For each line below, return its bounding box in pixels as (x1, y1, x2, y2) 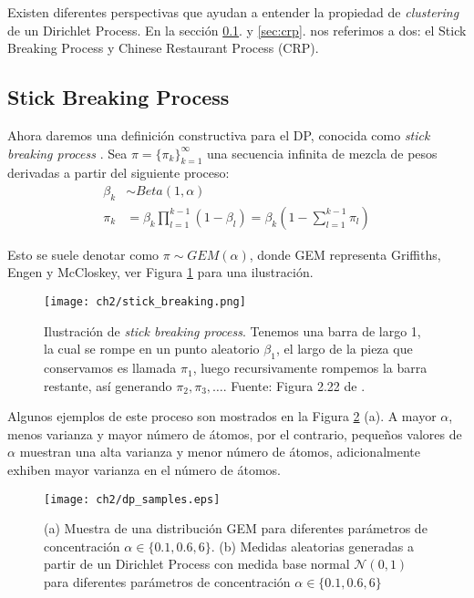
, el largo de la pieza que (275, 339, 413, 358)
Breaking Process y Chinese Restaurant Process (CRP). (7, 38, 319, 57)
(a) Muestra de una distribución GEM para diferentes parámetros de (44, 519, 428, 538)
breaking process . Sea (7, 143, 128, 162)
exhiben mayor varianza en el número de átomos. (7, 460, 282, 479)
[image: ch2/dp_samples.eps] (44, 492, 221, 506)
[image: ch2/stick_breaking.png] (44, 295, 246, 309)
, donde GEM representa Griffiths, (249, 244, 441, 263)
